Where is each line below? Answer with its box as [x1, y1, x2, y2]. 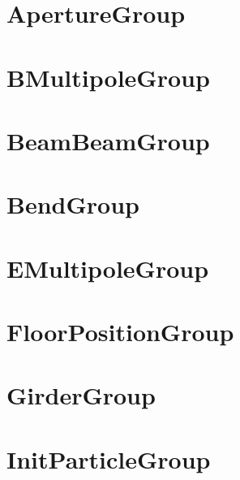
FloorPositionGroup [6, 315, 234, 348]
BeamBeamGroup [6, 123, 210, 157]
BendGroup [6, 188, 139, 221]
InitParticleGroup [6, 442, 211, 475]
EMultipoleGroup [6, 251, 209, 284]
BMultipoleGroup [6, 60, 210, 93]
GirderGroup [6, 378, 156, 412]
